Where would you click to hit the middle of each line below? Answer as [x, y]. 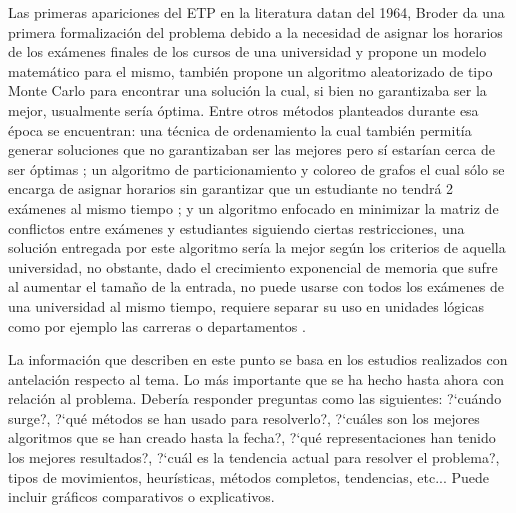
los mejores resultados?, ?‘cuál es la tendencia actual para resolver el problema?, [254, 457]
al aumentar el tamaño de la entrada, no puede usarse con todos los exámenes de [256, 286]
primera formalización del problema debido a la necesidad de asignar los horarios [255, 31]
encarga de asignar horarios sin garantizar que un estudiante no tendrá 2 [231, 188]
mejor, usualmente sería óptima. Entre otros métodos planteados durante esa [243, 109]
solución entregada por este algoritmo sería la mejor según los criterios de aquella [257, 247]
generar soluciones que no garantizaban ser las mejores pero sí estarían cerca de [251, 149]
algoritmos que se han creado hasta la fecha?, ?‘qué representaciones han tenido [252, 437]
